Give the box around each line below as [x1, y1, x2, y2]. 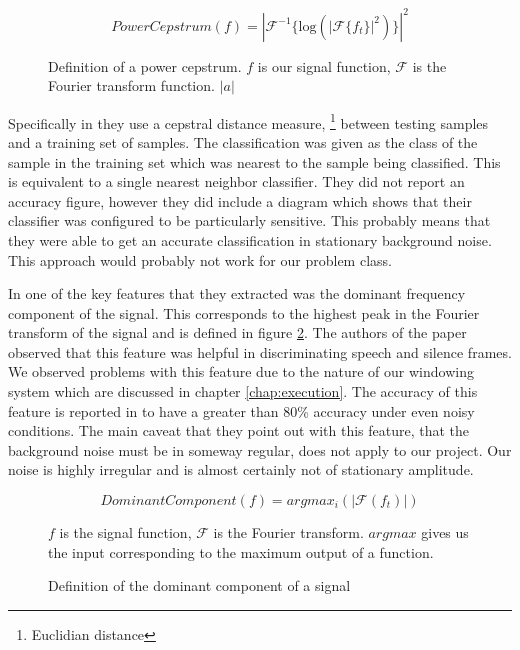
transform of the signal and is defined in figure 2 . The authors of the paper [8, 322, 467, 343]
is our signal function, [257, 55, 391, 76]
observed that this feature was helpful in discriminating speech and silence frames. [8, 341, 512, 362]
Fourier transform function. [48, 75, 215, 96]
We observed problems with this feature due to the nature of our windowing [8, 361, 474, 382]
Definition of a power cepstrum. [48, 55, 242, 76]
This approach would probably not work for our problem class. [8, 249, 392, 270]
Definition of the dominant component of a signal [48, 575, 351, 596]
